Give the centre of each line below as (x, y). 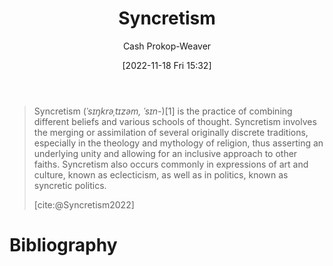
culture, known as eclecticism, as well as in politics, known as (161, 174)
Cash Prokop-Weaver (167, 46)
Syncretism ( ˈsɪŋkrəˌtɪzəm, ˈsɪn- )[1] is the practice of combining (163, 111)
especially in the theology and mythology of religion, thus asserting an (178, 143)
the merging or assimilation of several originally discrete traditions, (171, 132)
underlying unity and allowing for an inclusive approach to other (165, 153)
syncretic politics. (70, 185)
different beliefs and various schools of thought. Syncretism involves (175, 121)
